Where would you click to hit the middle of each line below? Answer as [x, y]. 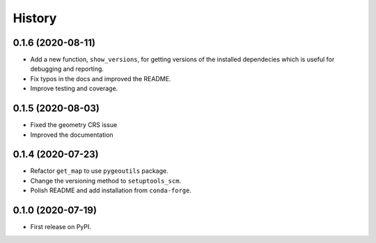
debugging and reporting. [67, 69]
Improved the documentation [72, 135]
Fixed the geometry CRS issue [74, 125]
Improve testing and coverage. [74, 89]
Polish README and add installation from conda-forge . [111, 190]
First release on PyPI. [61, 227]
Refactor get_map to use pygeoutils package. [99, 171]
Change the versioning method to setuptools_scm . [105, 181]
